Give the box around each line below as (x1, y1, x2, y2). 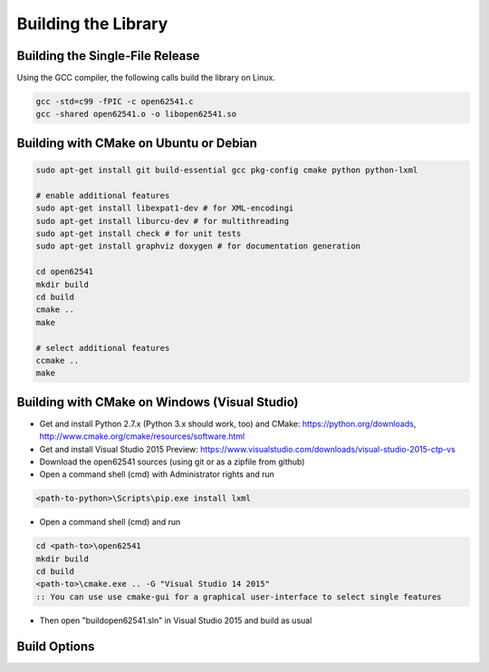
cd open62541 (35, 267, 94, 277)
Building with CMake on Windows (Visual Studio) (16, 394, 299, 410)
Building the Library (16, 14, 168, 34)
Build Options (16, 638, 95, 654)
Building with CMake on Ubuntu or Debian (16, 135, 258, 151)
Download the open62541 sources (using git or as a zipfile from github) (39, 456, 305, 467)
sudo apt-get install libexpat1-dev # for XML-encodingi (35, 203, 294, 213)
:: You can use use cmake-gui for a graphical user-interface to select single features (35, 591, 443, 602)
